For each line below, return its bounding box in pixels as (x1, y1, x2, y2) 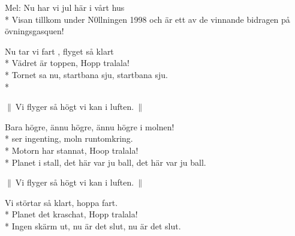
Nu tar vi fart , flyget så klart (5, 44, 114, 57)
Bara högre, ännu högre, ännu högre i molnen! (5, 120, 174, 133)
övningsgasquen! (5, 25, 64, 37)
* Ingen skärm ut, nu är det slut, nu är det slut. (5, 219, 181, 232)
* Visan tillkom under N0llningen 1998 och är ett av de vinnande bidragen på (5, 13, 290, 25)
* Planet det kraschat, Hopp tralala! (5, 208, 138, 220)
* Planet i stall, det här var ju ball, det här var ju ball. (5, 156, 206, 168)
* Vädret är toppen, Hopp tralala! (5, 56, 130, 69)
